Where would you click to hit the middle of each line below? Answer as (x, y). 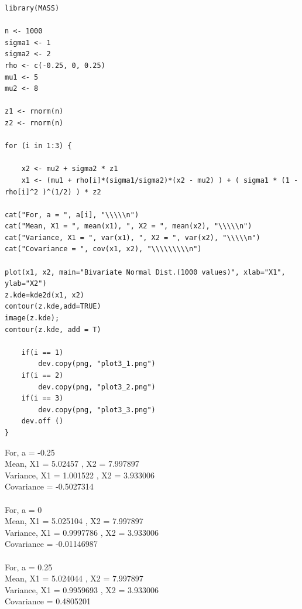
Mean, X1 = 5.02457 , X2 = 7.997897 (72, 463)
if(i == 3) (42, 398)
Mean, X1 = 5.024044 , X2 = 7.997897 (74, 578)
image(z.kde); (32, 318)
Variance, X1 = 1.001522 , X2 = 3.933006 (80, 475)
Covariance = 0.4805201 (48, 601)
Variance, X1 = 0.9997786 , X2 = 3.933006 (82, 532)
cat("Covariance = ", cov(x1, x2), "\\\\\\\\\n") (103, 249)
